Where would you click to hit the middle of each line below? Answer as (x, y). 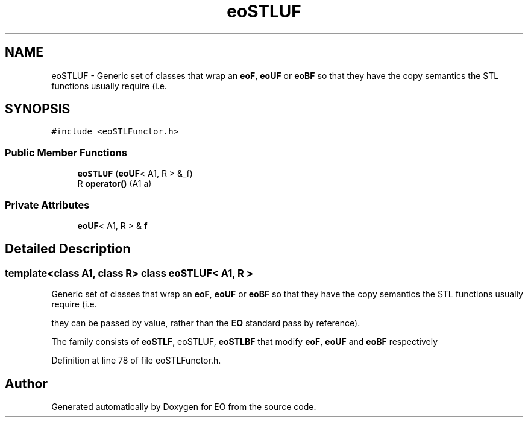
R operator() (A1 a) (115, 184)
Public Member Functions (66, 152)
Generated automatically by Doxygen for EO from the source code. (184, 407)
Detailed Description (68, 249)
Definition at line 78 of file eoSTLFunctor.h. (136, 361)
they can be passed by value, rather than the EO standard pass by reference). (206, 323)
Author (26, 383)
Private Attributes (47, 205)
